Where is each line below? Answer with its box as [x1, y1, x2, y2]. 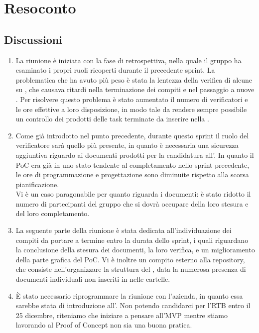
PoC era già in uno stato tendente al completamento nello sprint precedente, [15, 159, 250, 170]
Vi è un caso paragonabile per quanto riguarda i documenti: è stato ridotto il [15, 189, 251, 199]
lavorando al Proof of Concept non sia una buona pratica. [15, 320, 192, 330]
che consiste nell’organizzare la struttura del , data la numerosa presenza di [15, 264, 246, 274]
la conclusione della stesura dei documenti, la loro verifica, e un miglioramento [15, 244, 255, 255]
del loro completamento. [15, 208, 90, 219]
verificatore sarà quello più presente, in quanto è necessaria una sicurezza [15, 140, 239, 150]
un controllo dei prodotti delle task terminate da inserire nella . [15, 113, 209, 124]
